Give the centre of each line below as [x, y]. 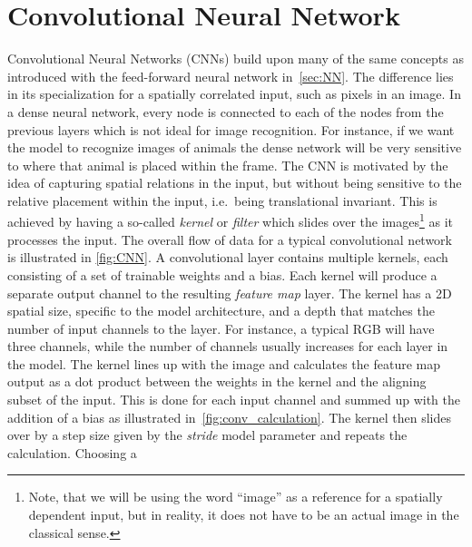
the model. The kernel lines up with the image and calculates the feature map [224, 363]
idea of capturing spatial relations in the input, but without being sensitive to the [235, 183]
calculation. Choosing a [72, 452]
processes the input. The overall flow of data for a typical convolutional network [230, 239]
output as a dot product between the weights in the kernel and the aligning [217, 381]
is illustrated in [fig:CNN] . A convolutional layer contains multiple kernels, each [228, 257]
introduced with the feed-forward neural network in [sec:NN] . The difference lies [231, 76]
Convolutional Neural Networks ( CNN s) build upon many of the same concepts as [236, 59]
